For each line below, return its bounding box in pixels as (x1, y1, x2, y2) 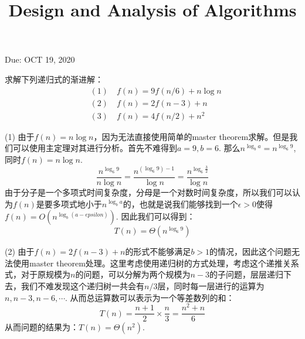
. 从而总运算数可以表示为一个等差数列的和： (65, 291, 235, 303)
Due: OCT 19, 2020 (5, 53, 75, 66)
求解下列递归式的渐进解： (5, 73, 103, 85)
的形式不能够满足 (125, 245, 191, 258)
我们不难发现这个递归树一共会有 (21, 280, 144, 292)
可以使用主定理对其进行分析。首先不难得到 (12, 142, 177, 154)
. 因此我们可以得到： (116, 210, 195, 222)
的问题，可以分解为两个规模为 (75, 268, 191, 280)
